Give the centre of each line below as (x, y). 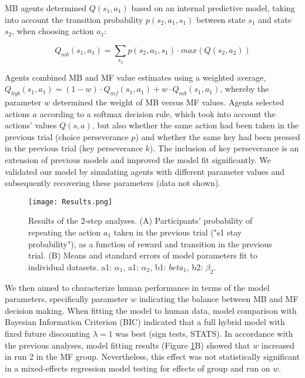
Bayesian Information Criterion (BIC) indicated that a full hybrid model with (145, 322)
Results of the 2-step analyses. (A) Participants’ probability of (140, 220)
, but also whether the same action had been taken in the (195, 125)
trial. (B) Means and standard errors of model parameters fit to (143, 255)
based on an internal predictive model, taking (213, 8)
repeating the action (65, 232)
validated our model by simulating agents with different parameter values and (145, 171)
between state (221, 19)
